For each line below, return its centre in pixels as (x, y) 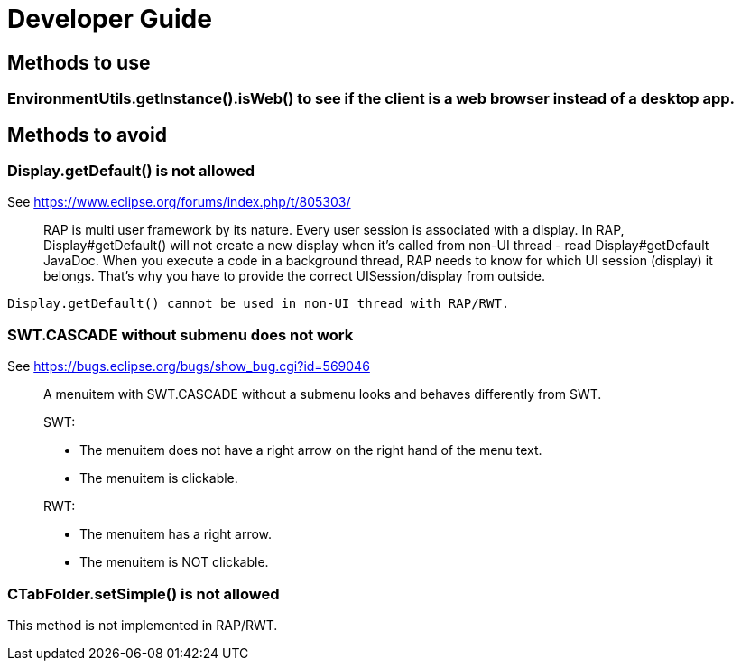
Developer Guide (110, 19)
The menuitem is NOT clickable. (174, 562)
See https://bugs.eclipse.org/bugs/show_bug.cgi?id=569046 (189, 366)
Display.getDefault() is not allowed (131, 171)
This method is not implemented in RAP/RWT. (143, 625)
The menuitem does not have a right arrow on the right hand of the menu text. (311, 450)
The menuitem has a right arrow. (176, 534)
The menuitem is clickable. (159, 478)
